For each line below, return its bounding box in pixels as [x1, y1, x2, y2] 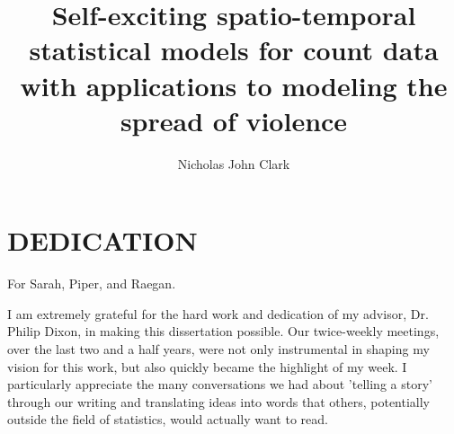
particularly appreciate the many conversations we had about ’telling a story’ [7, 375, 432, 394]
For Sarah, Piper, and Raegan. [7, 274, 176, 293]
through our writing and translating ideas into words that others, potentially [7, 392, 431, 411]
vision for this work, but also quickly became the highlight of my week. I [7, 357, 407, 376]
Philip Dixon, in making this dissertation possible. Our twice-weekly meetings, [7, 322, 440, 341]
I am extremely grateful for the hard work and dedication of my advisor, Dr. [7, 304, 429, 323]
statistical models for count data [29, 31, 439, 68]
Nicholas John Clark [177, 154, 290, 173]
